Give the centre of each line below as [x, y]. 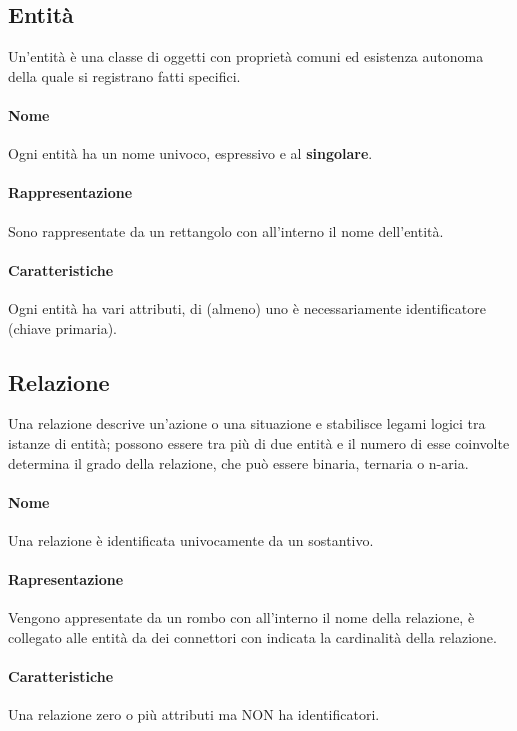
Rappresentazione [70, 192]
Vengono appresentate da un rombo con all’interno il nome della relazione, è [241, 617]
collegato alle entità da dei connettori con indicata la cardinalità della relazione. [252, 636]
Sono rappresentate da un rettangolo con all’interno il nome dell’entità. [226, 230]
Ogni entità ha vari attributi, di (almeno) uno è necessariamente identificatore [247, 307]
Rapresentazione [66, 579]
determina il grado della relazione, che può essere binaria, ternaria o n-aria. [238, 462]
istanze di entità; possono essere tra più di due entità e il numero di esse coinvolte [259, 442]
